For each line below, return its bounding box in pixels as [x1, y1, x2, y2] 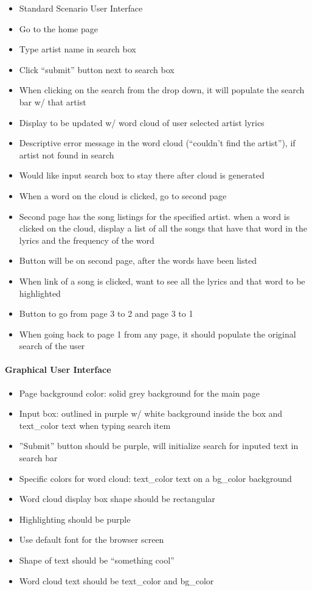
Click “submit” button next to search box [19, 63, 175, 76]
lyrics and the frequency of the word [19, 233, 154, 246]
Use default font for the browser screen [19, 533, 164, 546]
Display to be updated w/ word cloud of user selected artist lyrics [19, 116, 265, 129]
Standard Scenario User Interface [19, 2, 143, 14]
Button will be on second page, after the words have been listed [19, 254, 257, 267]
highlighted [19, 286, 61, 299]
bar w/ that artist [19, 95, 86, 108]
